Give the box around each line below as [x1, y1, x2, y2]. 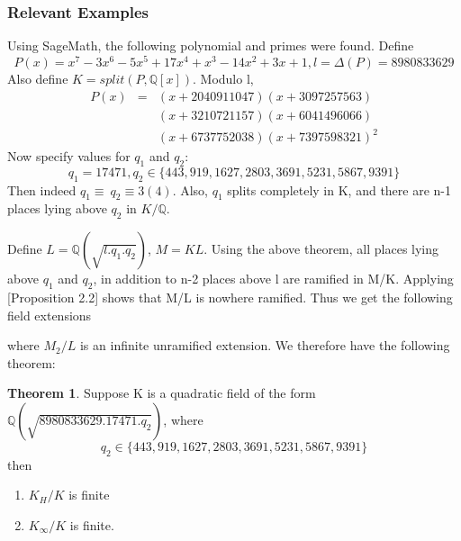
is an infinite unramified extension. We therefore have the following [79, 336, 450, 355]
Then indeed [7, 180, 77, 199]
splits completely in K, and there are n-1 [227, 180, 452, 199]
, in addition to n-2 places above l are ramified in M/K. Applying [93, 269, 454, 288]
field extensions [7, 305, 92, 324]
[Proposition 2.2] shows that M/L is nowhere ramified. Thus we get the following [7, 288, 453, 307]
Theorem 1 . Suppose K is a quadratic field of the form [7, 383, 316, 402]
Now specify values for [7, 147, 131, 166]
